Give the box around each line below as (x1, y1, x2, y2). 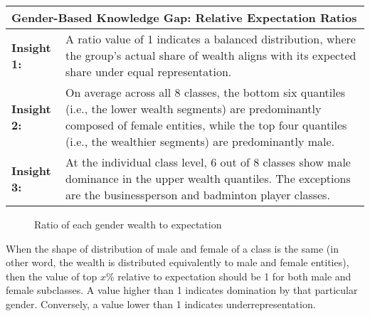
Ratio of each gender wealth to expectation (34, 217, 222, 231)
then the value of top (6, 268, 97, 283)
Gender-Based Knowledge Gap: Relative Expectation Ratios (11, 9, 357, 26)
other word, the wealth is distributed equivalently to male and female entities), (6, 255, 349, 270)
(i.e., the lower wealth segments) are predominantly (65, 100, 322, 117)
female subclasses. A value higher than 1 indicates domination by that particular (6, 283, 358, 297)
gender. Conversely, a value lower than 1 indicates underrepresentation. (6, 296, 316, 311)
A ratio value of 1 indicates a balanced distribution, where (65, 31, 356, 47)
